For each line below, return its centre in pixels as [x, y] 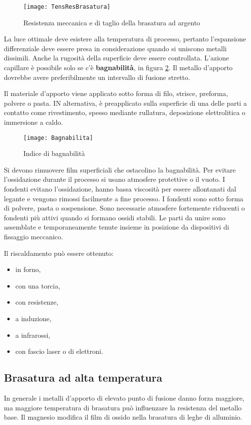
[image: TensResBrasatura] [67, 7]
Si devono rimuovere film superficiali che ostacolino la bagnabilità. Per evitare [120, 169]
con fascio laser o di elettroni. [59, 351]
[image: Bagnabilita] [58, 138]
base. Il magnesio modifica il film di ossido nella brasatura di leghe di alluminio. [123, 417]
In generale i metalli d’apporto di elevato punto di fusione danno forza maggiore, [124, 397]
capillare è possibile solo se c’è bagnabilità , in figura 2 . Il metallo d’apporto [118, 68]
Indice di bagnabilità [54, 153]
